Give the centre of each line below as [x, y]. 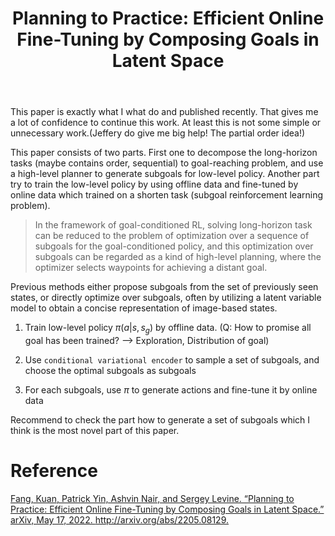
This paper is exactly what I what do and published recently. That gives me [164, 112]
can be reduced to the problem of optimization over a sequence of [172, 236]
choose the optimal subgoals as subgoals [110, 370]
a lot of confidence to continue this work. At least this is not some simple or [166, 123]
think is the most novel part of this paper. [95, 430]
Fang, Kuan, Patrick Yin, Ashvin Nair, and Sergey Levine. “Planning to [152, 498]
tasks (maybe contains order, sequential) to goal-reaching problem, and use [167, 163]
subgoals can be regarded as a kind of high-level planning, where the [178, 257]
